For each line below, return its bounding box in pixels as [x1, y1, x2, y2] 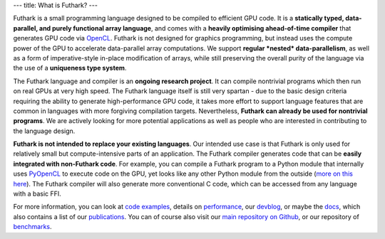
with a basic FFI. [13, 189, 62, 198]
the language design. [13, 127, 76, 135]
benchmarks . [13, 223, 53, 231]
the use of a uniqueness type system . [13, 64, 127, 73]
